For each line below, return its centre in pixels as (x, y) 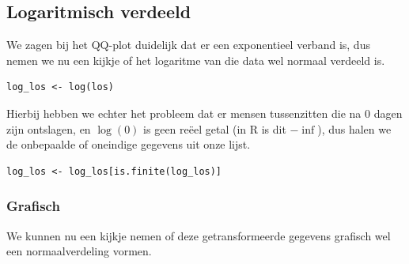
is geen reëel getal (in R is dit (215, 128)
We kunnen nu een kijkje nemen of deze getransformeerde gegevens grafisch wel (199, 235)
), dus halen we (354, 128)
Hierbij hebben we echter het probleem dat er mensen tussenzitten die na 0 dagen (204, 113)
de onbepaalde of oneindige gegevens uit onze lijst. (129, 144)
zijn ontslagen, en (49, 128)
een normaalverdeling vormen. (79, 251)
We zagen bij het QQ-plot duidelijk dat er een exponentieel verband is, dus (188, 45)
